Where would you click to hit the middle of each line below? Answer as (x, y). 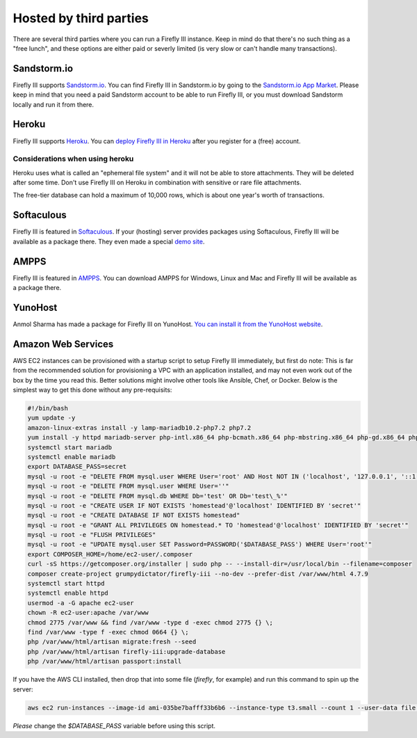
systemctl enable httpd (68, 593)
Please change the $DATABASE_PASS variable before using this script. (114, 725)
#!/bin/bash (48, 408)
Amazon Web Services (63, 344)
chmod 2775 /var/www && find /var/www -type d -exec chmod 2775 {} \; (150, 622)
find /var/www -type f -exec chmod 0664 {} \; (108, 632)
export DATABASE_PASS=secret (77, 467)
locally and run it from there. (53, 104)
